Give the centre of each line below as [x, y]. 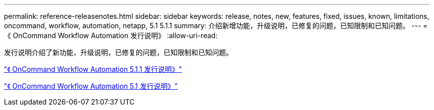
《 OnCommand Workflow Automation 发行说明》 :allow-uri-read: [111, 35]
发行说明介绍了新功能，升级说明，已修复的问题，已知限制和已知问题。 [118, 52]
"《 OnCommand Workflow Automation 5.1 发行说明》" [91, 86]
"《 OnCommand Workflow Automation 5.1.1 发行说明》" [93, 69]
